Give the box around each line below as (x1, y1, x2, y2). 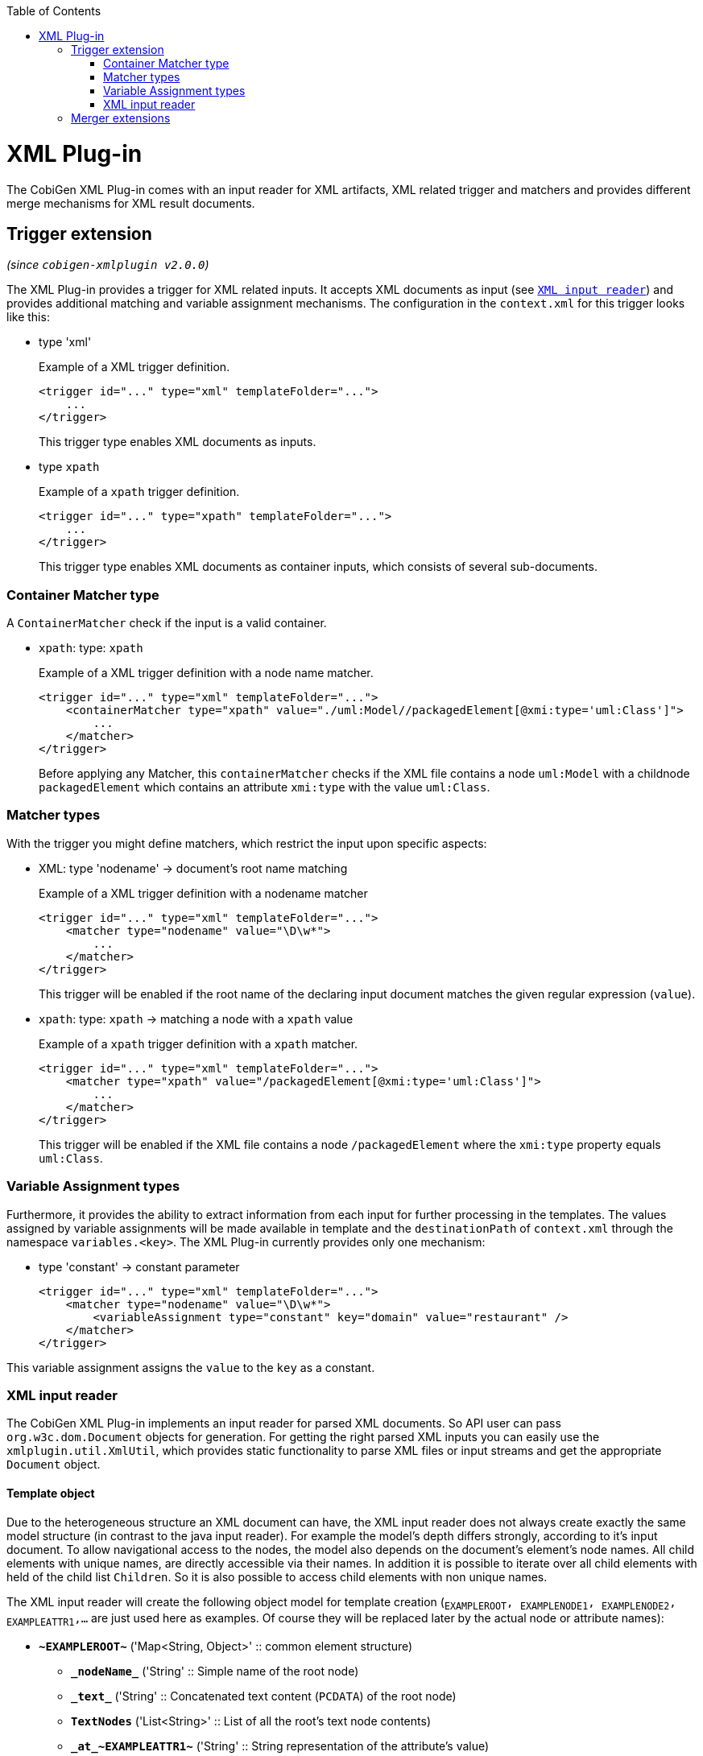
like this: (6, 310, 50, 324)
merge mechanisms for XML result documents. (6, 196, 255, 210)
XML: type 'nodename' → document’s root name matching (39, 861, 348, 875)
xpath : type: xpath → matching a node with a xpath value (39, 1011, 354, 1026)
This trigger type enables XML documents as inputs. (39, 435, 316, 449)
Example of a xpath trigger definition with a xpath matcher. (39, 1036, 358, 1051)
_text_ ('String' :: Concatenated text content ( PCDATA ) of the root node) (71, 1689, 457, 1704)
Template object (6, 1485, 95, 1500)
